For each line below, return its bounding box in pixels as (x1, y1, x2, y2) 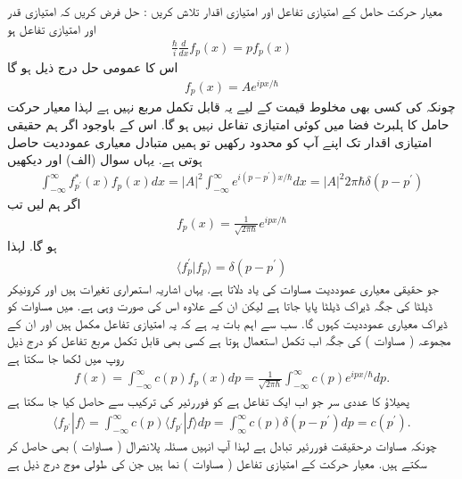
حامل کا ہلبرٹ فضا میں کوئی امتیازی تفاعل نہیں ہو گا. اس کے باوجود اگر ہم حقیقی (7, 114, 450, 133)
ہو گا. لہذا (7, 236, 57, 255)
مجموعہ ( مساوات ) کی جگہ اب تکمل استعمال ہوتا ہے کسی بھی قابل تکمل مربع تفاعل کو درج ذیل (7, 331, 451, 350)
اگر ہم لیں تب (7, 194, 81, 213)
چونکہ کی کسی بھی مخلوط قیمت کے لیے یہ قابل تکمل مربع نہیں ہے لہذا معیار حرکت (7, 97, 456, 116)
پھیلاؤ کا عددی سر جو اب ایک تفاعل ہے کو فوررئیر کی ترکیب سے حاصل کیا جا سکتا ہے (7, 391, 409, 409)
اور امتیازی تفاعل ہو (7, 19, 96, 37)
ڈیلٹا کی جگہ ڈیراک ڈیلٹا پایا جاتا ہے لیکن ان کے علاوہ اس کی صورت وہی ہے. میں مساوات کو (7, 296, 433, 315)
